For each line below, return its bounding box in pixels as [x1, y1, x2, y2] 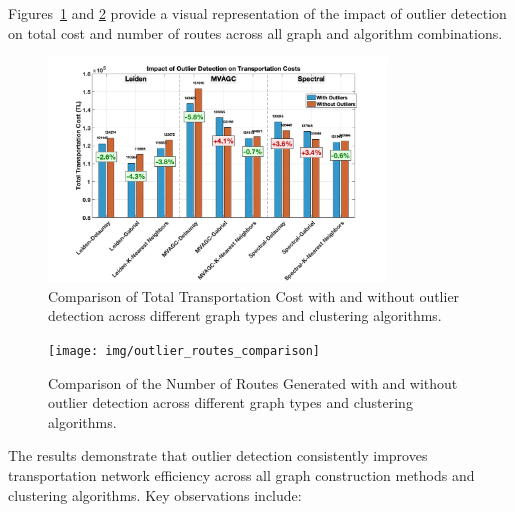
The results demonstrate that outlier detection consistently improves [8, 445, 428, 466]
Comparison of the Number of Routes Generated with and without [48, 372, 458, 393]
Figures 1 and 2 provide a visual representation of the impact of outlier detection [8, 3, 507, 23]
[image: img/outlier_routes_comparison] [48, 343, 321, 358]
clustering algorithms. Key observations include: [8, 484, 302, 505]
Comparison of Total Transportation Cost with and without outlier [48, 285, 460, 306]
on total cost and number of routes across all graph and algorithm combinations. [8, 22, 503, 43]
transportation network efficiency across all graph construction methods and [8, 464, 475, 485]
